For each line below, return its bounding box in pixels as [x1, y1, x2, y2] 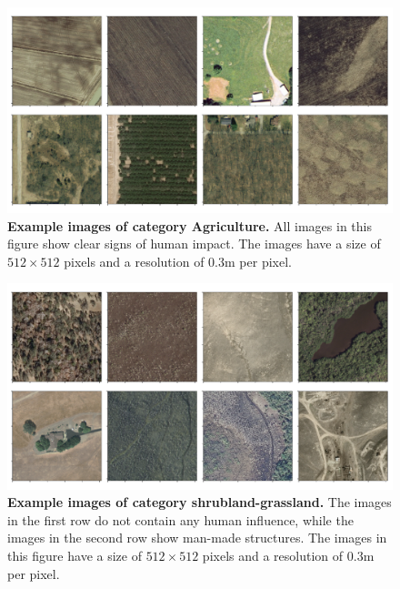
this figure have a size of [7, 545, 142, 564]
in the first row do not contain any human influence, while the [7, 510, 354, 529]
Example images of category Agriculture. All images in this [7, 216, 372, 235]
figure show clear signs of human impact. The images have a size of [7, 234, 381, 253]
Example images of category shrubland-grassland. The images [7, 493, 392, 512]
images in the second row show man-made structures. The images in [7, 528, 387, 547]
